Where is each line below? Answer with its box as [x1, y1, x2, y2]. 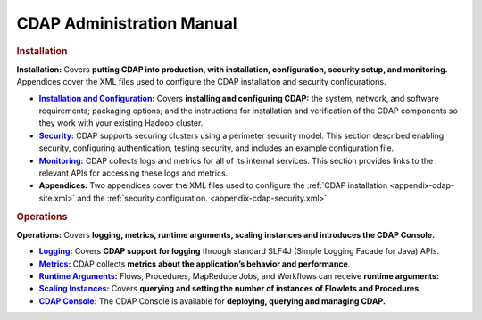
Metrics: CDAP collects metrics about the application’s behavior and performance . [38, 258, 351, 269]
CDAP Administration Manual [16, 13, 237, 33]
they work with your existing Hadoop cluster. [38, 118, 204, 128]
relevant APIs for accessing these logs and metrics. [38, 168, 229, 178]
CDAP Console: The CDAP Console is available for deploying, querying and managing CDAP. [38, 295, 386, 307]
